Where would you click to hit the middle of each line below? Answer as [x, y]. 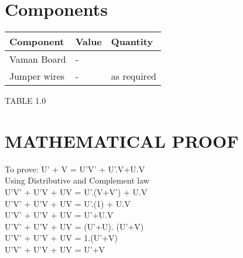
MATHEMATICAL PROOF [122, 140]
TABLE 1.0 [25, 101]
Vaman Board [38, 59]
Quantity [132, 42]
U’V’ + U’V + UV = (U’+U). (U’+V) [74, 226]
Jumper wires [37, 76]
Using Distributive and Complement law [77, 180]
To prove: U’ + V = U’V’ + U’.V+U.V [75, 169]
